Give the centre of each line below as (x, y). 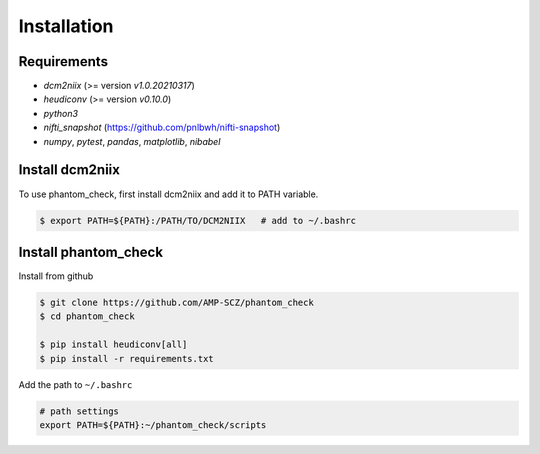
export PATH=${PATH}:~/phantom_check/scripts (153, 424)
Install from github (56, 276)
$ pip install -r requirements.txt (126, 358)
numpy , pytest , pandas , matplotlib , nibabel (132, 141)
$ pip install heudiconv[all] (113, 344)
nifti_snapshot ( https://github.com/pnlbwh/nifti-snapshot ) (162, 127)
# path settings (79, 411)
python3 (61, 113)
